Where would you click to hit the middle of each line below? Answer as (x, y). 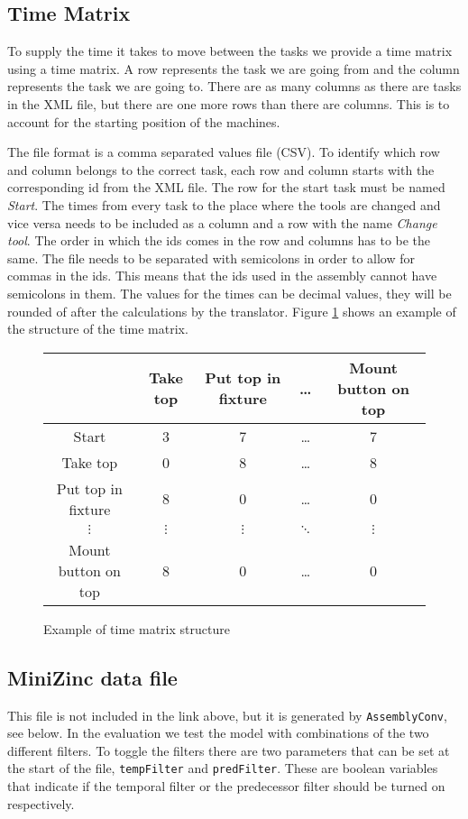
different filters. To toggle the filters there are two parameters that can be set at (229, 750)
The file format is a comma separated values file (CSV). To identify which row (224, 152)
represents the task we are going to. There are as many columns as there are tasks (234, 86)
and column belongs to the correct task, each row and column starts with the (221, 169)
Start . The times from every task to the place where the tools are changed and (224, 204)
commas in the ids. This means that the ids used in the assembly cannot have (222, 276)
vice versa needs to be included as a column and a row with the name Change (222, 222)
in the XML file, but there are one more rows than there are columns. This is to (229, 103)
